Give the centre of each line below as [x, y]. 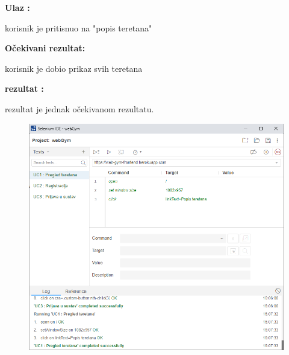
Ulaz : [17, 7]
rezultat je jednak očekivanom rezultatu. [79, 108]
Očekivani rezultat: [45, 48]
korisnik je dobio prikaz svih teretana [74, 68]
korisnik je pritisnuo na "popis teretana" [79, 27]
